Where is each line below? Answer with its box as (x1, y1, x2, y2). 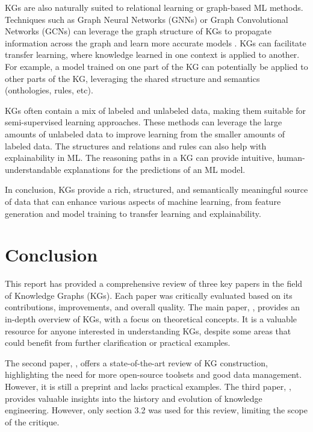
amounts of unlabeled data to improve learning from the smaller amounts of (5, 127, 285, 140)
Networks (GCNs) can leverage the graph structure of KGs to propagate (5, 25, 271, 37)
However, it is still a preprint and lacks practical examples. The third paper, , (5, 380, 291, 392)
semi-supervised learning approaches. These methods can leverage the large (5, 116, 282, 128)
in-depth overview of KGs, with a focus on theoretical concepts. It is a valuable (5, 313, 297, 325)
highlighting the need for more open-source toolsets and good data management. (5, 368, 302, 381)
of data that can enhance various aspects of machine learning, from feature (5, 195, 281, 207)
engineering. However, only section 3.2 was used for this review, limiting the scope (5, 404, 308, 416)
